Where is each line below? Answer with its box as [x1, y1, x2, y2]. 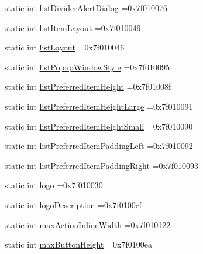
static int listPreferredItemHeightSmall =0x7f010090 [5, 120, 193, 132]
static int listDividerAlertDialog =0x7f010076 [5, 2, 167, 13]
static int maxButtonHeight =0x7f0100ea [5, 238, 152, 250]
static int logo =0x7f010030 [5, 179, 103, 191]
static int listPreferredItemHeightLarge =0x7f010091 [5, 100, 193, 112]
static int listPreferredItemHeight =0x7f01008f [5, 80, 171, 93]
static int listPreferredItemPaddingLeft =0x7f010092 [5, 140, 193, 152]
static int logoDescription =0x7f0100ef [5, 198, 142, 211]
